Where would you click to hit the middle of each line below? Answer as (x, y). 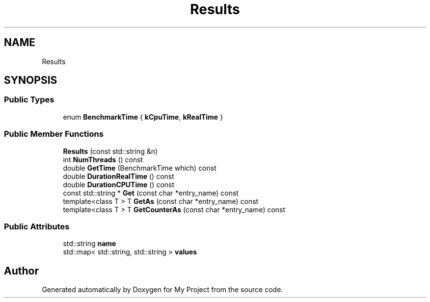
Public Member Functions (54, 134)
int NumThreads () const (103, 159)
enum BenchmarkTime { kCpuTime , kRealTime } (143, 117)
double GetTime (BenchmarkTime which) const (140, 168)
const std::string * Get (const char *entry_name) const (151, 193)
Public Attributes (37, 226)
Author (21, 271)
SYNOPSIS (31, 80)
